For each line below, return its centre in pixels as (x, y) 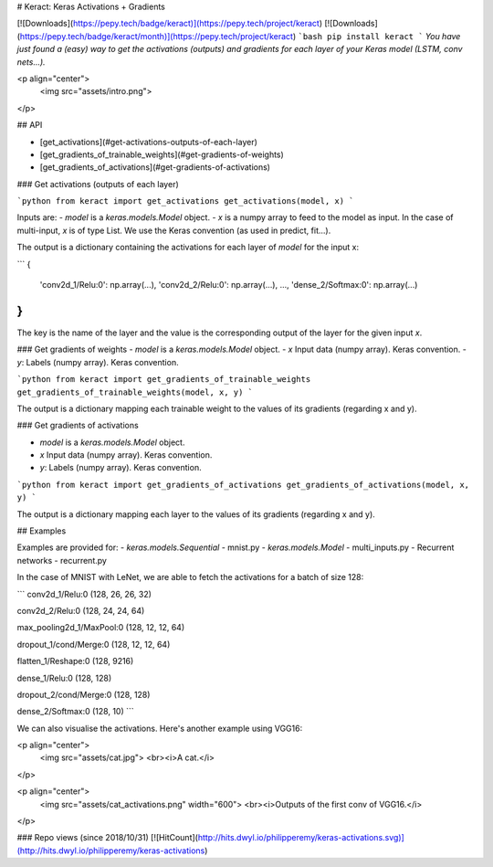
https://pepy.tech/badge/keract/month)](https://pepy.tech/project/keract (157, 36)
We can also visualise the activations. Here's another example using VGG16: (160, 728)
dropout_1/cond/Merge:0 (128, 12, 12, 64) (94, 644)
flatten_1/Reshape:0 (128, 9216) (75, 661)
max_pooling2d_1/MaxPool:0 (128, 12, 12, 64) (101, 628)
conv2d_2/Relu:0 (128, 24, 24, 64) (81, 610)
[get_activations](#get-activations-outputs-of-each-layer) (148, 142)
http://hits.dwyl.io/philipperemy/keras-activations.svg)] (301, 838)
